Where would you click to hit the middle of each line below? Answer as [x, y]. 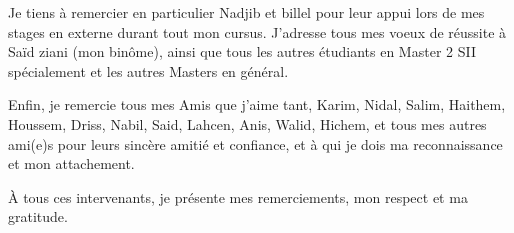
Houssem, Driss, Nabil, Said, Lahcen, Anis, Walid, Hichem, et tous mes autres [247, 123]
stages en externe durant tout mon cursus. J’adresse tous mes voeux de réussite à [257, 31]
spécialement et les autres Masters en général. [148, 70]
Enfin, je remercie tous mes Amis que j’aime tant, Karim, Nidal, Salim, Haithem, [257, 104]
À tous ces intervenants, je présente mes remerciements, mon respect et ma [238, 196]
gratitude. [38, 216]
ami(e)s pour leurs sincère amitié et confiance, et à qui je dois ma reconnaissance [255, 143]
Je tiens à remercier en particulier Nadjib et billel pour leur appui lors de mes [246, 12]
